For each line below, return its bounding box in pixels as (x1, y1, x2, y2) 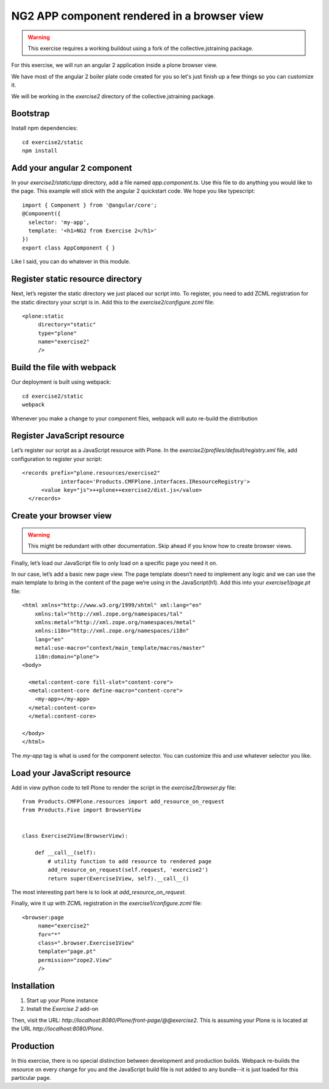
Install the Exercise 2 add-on (26, 1005, 99, 1013)
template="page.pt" (38, 948, 96, 955)
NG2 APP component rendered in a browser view (11, 9, 264, 23)
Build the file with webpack (11, 362, 117, 373)
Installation (11, 980, 55, 991)
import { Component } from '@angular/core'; (22, 201, 158, 209)
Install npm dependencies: (11, 124, 78, 132)
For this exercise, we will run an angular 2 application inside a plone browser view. (11, 62, 218, 69)
